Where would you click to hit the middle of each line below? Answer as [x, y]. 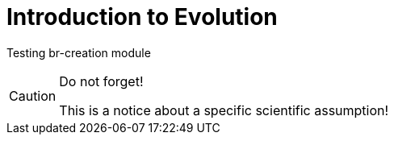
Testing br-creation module [79, 52]
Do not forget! [101, 81]
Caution [33, 95]
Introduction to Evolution [142, 17]
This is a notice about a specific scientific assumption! [224, 110]
